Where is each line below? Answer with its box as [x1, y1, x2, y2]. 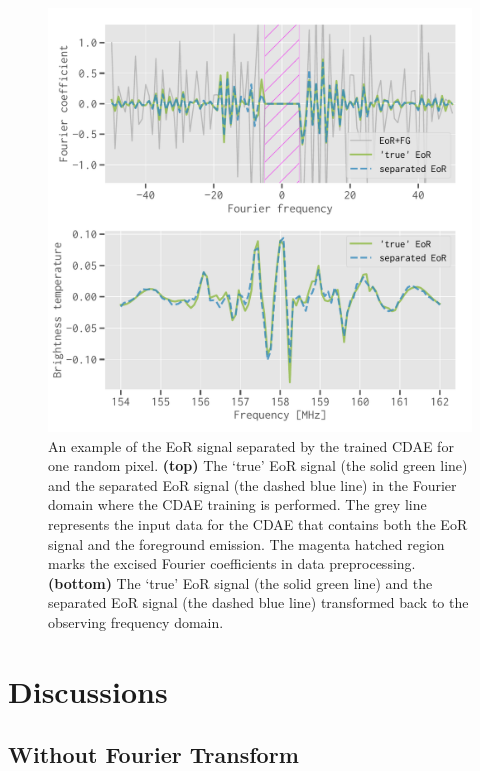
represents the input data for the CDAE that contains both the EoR [48, 513, 468, 534]
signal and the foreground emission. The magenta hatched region [48, 533, 445, 554]
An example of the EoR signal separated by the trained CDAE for [48, 435, 454, 456]
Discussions [8, 670, 168, 711]
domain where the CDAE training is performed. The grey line [48, 494, 427, 515]
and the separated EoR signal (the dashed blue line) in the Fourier [48, 474, 457, 495]
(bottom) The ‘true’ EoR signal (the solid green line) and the [48, 572, 433, 593]
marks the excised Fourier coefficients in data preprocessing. [48, 553, 416, 574]
